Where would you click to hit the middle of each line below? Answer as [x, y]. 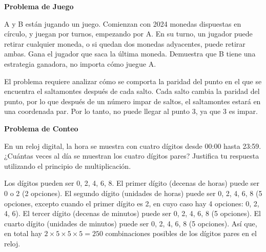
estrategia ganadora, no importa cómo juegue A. [80, 63]
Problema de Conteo [41, 128]
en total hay [23, 233]
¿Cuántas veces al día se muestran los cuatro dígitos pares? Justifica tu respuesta [132, 156]
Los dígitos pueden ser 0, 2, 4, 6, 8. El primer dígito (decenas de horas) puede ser [132, 183]
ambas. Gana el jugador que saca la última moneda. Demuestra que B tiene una [130, 54]
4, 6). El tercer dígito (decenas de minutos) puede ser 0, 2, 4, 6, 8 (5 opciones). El [132, 213]
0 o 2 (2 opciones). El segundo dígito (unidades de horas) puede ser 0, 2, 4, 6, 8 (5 [133, 193]
